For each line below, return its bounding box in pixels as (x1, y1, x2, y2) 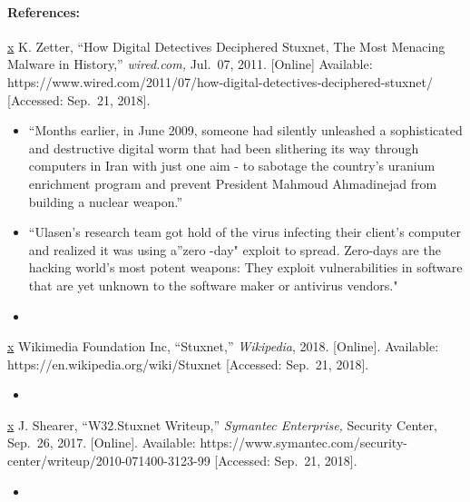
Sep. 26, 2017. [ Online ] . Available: (7, 433, 196, 452)
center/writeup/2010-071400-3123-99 (7, 451, 211, 470)
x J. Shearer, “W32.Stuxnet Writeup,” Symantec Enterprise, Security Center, (7, 415, 437, 434)
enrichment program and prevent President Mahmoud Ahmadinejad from (28, 173, 437, 192)
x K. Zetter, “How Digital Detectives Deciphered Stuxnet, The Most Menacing (7, 36, 446, 55)
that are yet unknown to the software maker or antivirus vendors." (28, 275, 398, 294)
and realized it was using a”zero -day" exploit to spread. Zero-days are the (28, 240, 441, 259)
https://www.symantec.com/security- (200, 433, 407, 452)
